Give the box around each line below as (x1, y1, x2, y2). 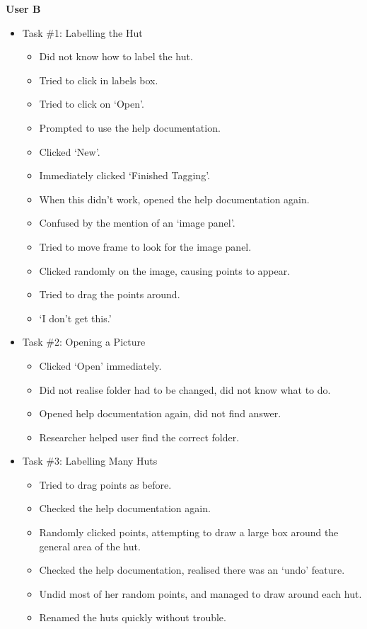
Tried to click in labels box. (39, 72, 158, 87)
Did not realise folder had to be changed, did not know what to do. (39, 382, 331, 397)
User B (6, 1, 41, 16)
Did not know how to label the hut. (39, 49, 193, 64)
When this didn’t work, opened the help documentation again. (39, 191, 310, 206)
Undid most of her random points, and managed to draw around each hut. (39, 586, 362, 601)
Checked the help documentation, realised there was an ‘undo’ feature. (39, 562, 345, 577)
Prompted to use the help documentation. (39, 120, 221, 135)
